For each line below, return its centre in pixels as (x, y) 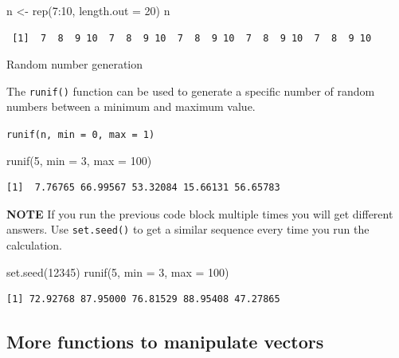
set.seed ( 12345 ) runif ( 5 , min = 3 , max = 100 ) (118, 271)
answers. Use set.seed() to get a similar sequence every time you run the (188, 229)
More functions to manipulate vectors (165, 342)
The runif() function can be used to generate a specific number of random (191, 90)
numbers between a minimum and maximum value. (131, 106)
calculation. (35, 245)
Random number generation (75, 64)
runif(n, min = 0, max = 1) (81, 135)
